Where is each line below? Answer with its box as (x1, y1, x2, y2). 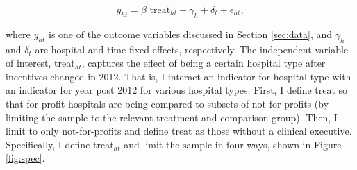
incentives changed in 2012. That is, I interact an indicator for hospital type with (6, 69, 351, 83)
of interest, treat (6, 56, 75, 70)
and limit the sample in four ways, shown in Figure (124, 137, 342, 151)
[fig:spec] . (6, 151, 45, 165)
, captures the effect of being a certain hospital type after (81, 56, 326, 70)
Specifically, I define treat (6, 137, 114, 151)
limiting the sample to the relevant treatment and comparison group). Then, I (6, 110, 338, 124)
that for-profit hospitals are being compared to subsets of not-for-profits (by (6, 96, 329, 110)
